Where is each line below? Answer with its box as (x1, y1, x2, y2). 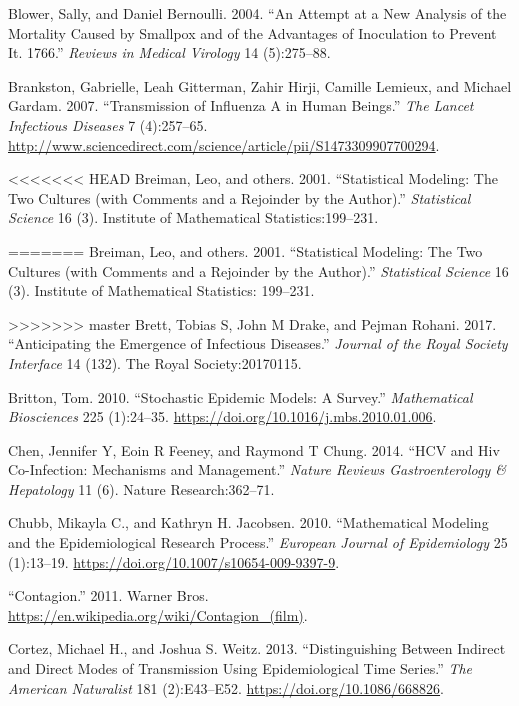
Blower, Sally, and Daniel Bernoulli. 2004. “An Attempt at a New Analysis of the (8, 3, 507, 23)
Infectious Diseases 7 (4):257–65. (8, 114, 208, 135)
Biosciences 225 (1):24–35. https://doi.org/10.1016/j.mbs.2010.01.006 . (8, 406, 437, 427)
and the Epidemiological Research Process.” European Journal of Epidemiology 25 (8, 532, 508, 553)
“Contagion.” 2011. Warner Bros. (8, 585, 209, 606)
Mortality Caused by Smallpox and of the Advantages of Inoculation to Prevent (8, 22, 497, 43)
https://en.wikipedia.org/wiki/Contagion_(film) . (8, 604, 308, 625)
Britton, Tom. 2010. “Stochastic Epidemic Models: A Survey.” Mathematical (8, 386, 473, 407)
